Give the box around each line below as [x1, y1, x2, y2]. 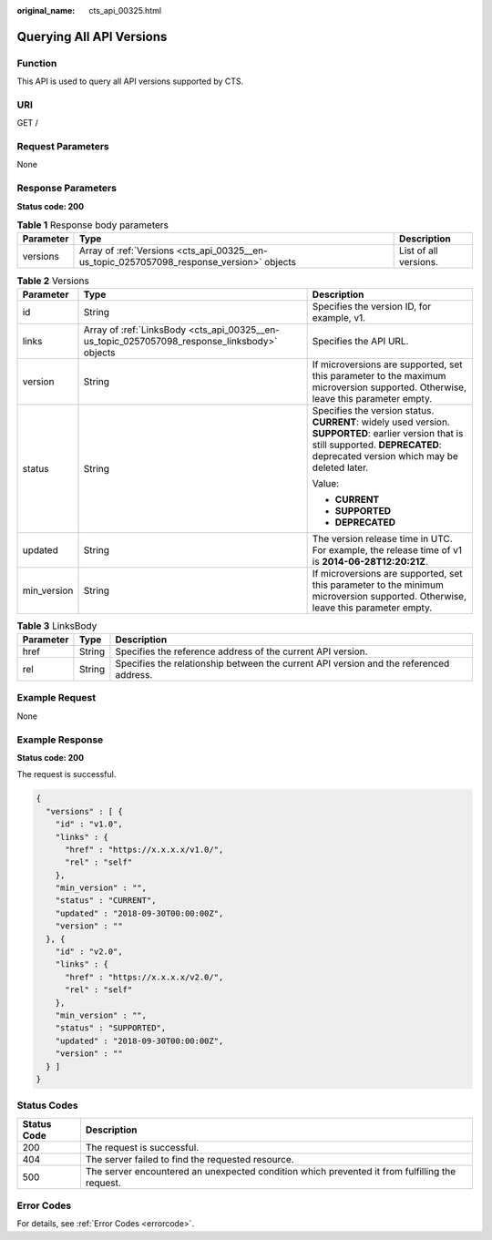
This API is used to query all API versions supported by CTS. [16, 76, 244, 87]
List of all [399, 244, 438, 257]
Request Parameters [16, 140, 109, 153]
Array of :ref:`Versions [78, 244, 175, 257]
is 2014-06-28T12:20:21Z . [312, 555, 428, 568]
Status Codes [16, 1099, 78, 1112]
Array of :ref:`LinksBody [83, 323, 187, 336]
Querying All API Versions [16, 28, 168, 45]
